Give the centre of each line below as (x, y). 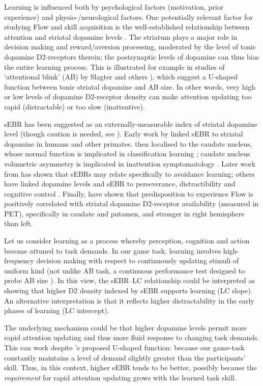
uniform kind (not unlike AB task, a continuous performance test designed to (125, 270)
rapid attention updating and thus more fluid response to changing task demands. (132, 337)
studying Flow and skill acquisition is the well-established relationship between (127, 27)
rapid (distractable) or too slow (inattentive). (75, 106)
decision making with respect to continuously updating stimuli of (138, 260)
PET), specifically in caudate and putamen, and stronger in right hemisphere (124, 213)
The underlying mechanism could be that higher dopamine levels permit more (126, 327)
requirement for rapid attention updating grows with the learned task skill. (120, 377)
